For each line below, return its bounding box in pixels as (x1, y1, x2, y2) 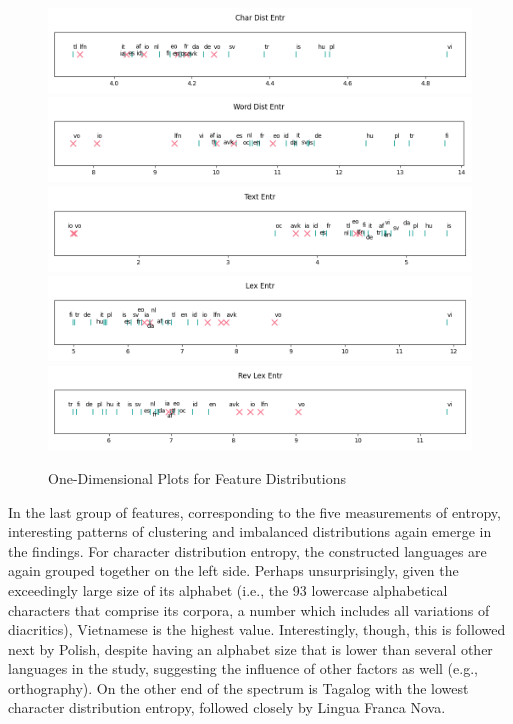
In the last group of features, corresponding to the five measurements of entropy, (8, 501, 501, 522)
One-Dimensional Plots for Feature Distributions (48, 467, 346, 488)
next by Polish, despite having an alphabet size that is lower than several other (8, 638, 493, 659)
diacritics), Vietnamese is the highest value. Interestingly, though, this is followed (8, 619, 506, 640)
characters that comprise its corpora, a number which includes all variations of (8, 599, 490, 620)
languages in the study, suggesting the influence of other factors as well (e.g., (8, 658, 478, 679)
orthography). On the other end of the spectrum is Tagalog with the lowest (8, 677, 469, 698)
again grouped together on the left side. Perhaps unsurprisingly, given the (8, 560, 459, 581)
